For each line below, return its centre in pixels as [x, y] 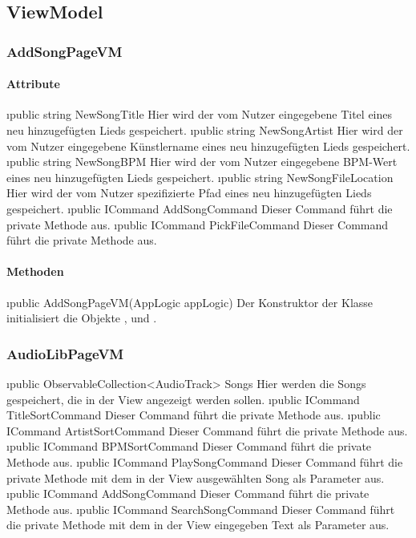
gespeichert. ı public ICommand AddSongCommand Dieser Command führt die [200, 208]
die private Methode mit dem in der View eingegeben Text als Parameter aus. [198, 525]
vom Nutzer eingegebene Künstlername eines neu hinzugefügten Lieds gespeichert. [208, 146]
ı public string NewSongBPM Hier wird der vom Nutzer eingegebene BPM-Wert [202, 162]
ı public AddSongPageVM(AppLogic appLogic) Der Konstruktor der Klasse [190, 302]
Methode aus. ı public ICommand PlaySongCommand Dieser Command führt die [205, 461]
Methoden [35, 271]
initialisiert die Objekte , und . [82, 318]
